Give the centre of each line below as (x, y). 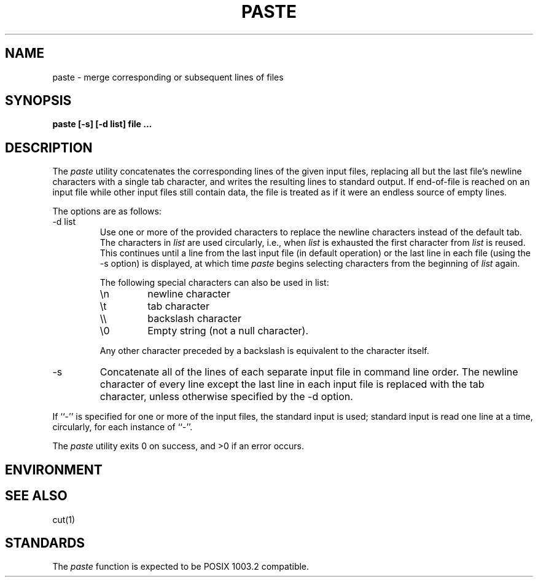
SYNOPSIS (38, 101)
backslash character (194, 319)
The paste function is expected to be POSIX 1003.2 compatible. (181, 567)
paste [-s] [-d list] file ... (102, 124)
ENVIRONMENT (54, 470)
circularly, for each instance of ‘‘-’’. (123, 427)
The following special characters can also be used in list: (214, 283)
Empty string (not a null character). (228, 331)
